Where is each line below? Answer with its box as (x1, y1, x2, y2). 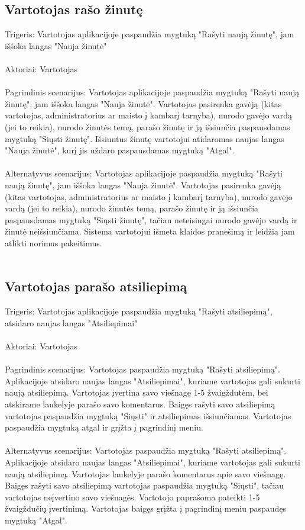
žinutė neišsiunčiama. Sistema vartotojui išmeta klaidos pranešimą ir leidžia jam (5, 225, 295, 237)
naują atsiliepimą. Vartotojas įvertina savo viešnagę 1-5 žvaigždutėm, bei (5, 386, 268, 399)
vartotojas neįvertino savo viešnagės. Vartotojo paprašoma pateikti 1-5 (5, 490, 260, 503)
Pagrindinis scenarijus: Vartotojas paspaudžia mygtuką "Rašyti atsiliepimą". (5, 363, 280, 375)
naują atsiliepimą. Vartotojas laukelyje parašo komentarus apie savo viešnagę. (5, 467, 286, 480)
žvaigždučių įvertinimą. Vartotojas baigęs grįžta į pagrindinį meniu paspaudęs (5, 502, 287, 515)
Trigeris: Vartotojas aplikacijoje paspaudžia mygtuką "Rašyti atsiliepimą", (5, 305, 272, 317)
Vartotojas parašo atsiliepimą (5, 277, 187, 295)
